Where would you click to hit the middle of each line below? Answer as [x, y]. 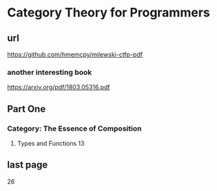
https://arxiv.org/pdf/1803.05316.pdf [59, 87]
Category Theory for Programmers [108, 13]
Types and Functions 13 [51, 143]
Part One [27, 109]
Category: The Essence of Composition [74, 128]
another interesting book [50, 72]
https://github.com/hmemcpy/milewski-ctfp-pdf [75, 54]
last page [28, 165]
